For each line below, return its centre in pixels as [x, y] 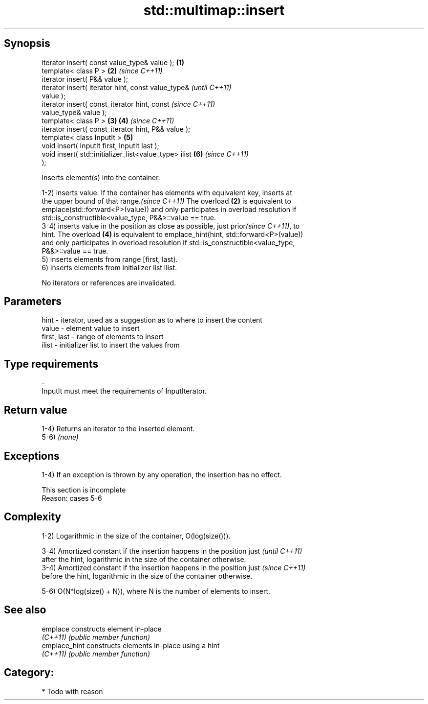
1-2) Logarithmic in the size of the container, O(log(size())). [136, 536]
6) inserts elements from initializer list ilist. [109, 267]
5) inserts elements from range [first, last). [110, 259]
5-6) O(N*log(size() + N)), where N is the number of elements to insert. [156, 591]
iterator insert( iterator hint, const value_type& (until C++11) [137, 87]
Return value [36, 410]
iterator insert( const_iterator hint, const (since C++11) [128, 104]
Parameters [33, 302]
